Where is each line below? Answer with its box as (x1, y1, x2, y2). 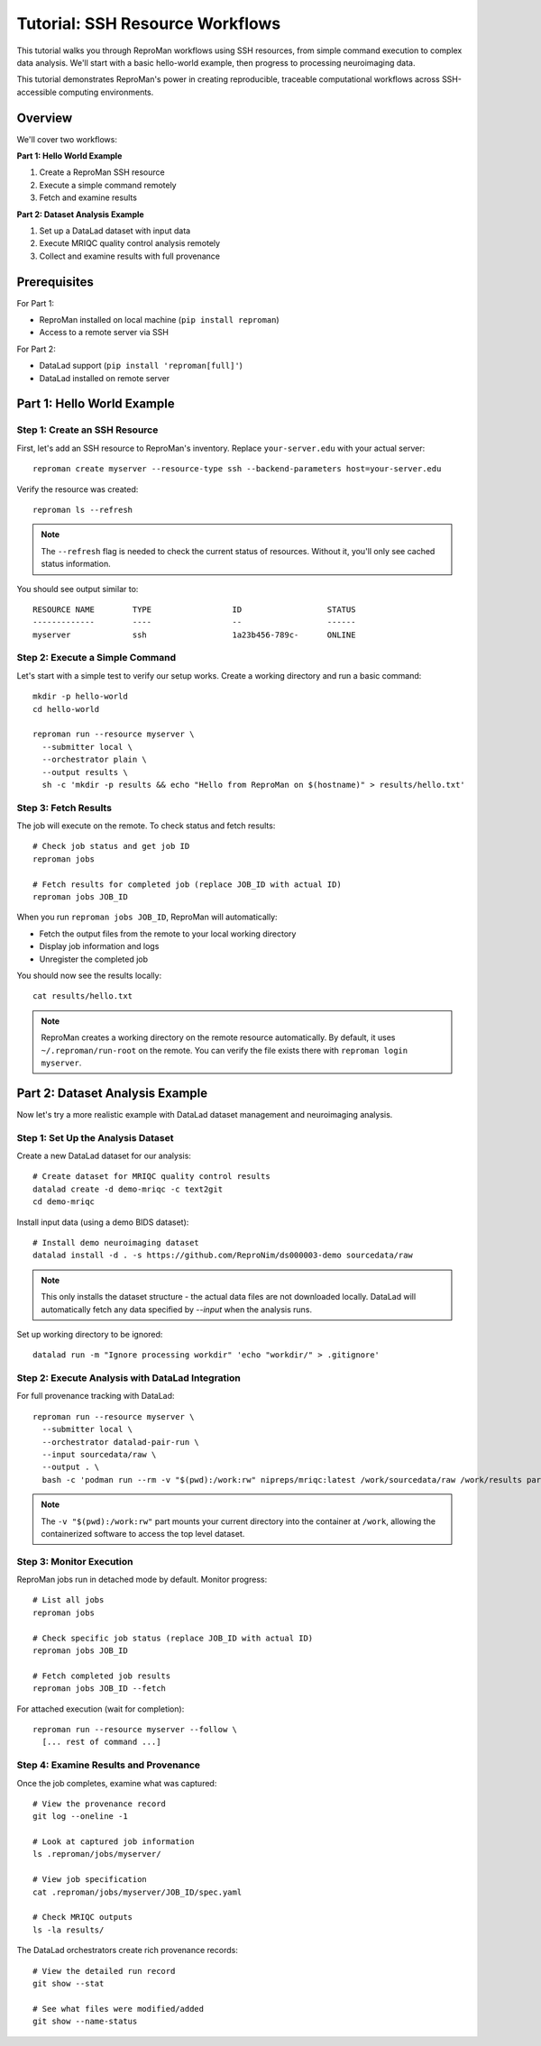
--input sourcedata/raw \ (41, 1449, 157, 1459)
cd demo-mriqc (32, 1197, 95, 1207)
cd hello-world (32, 704, 100, 714)
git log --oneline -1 (32, 1812, 128, 1822)
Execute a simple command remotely (39, 179, 177, 190)
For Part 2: (16, 343, 56, 354)
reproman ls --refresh (32, 505, 133, 515)
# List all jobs (32, 1595, 105, 1605)
